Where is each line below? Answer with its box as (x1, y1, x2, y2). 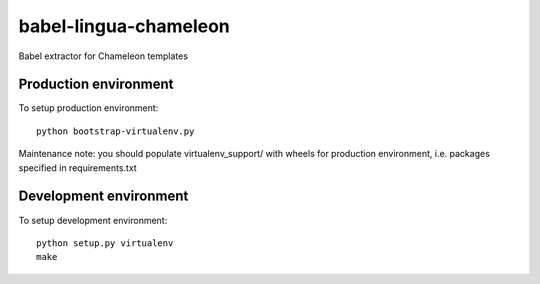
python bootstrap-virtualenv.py (36, 125, 195, 137)
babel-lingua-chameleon (18, 15, 230, 37)
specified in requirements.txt (18, 161, 137, 174)
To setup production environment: (18, 102, 159, 114)
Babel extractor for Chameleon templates (18, 50, 189, 62)
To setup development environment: (18, 214, 168, 226)
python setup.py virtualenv (36, 237, 174, 249)
